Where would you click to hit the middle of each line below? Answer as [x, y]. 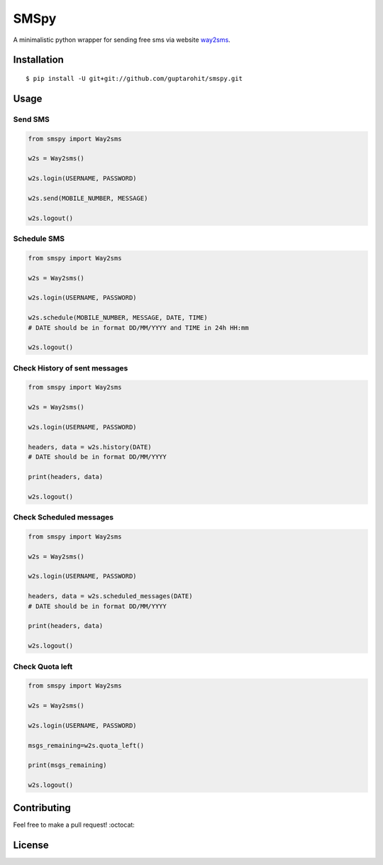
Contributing [42, 808]
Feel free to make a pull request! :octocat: [74, 825]
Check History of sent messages [71, 368]
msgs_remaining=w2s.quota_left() [86, 745]
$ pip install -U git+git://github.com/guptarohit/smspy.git [134, 78]
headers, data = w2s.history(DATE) [90, 447]
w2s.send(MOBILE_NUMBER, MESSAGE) [88, 198]
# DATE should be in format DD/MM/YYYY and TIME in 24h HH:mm [138, 327]
